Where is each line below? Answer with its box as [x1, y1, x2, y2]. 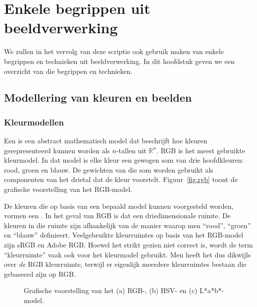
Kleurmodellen [4, 116, 64, 128]
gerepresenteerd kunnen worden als [4, 145, 110, 155]
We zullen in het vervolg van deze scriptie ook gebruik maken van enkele [4, 46, 224, 57]
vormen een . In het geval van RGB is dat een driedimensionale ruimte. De [4, 210, 231, 221]
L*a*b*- [200, 285, 224, 296]
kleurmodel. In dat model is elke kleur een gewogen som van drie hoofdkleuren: [4, 155, 244, 165]
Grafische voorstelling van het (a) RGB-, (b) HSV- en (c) [24, 285, 198, 296]
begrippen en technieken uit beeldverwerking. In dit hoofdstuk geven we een [4, 56, 235, 66]
